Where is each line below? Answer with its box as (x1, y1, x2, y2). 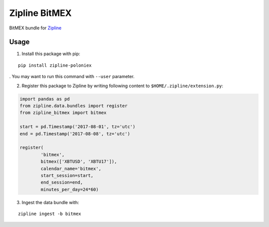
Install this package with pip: (21, 51, 81, 57)
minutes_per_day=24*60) (40, 187, 99, 192)
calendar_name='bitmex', (40, 166, 102, 171)
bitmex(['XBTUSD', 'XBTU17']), (40, 159, 117, 164)
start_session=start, (40, 172, 94, 178)
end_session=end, (40, 180, 83, 185)
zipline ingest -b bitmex (18, 211, 82, 217)
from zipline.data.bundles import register (19, 103, 128, 109)
